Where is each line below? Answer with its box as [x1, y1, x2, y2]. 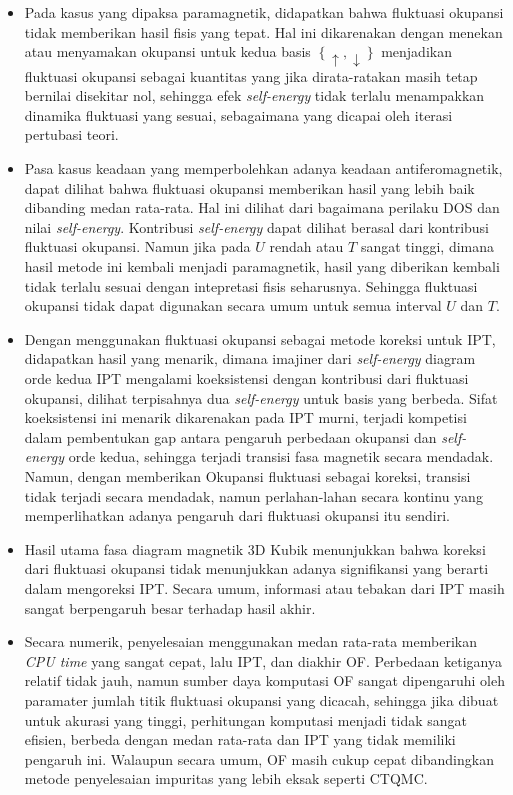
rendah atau [269, 236, 344, 257]
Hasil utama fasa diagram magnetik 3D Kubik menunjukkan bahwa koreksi [24, 538, 486, 559]
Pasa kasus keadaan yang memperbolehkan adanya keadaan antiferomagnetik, [24, 158, 503, 179]
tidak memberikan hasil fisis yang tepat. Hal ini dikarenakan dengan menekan [24, 21, 503, 42]
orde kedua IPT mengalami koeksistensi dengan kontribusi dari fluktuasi [24, 368, 469, 388]
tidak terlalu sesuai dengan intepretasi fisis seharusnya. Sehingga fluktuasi [24, 275, 478, 296]
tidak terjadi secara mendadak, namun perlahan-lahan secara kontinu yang [24, 485, 483, 506]
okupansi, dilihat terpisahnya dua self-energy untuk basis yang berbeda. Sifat [24, 387, 498, 408]
